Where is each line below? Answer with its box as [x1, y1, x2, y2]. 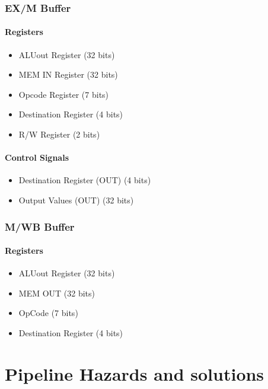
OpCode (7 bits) [18, 307, 78, 319]
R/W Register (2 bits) [18, 128, 100, 141]
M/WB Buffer [5, 219, 75, 234]
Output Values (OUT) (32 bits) [18, 194, 134, 206]
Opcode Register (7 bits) [18, 88, 109, 100]
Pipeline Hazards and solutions [5, 361, 264, 385]
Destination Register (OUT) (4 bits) [18, 174, 151, 186]
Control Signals [5, 151, 69, 164]
